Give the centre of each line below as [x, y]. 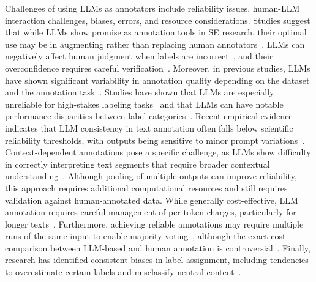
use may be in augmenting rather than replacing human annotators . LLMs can [155, 44]
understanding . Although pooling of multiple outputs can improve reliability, [151, 176]
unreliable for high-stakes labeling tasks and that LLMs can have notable [144, 104]
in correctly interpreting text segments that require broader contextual [137, 164]
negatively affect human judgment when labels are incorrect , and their [139, 56]
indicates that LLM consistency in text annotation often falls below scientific [149, 128]
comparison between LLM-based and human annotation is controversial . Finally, [158, 247]
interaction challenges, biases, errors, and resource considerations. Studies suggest [158, 20]
